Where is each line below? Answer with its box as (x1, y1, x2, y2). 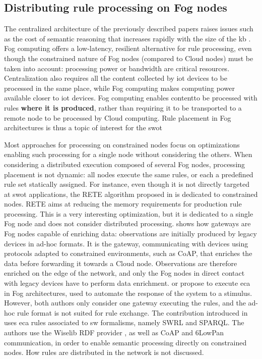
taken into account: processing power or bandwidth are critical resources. (4, 63, 230, 73)
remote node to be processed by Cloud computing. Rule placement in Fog (4, 112, 231, 123)
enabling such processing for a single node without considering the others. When (4, 149, 252, 160)
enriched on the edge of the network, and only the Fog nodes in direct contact (4, 268, 245, 278)
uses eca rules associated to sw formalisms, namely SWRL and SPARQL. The (4, 317, 244, 328)
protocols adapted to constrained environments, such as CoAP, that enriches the (4, 248, 252, 259)
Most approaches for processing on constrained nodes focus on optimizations (4, 139, 240, 149)
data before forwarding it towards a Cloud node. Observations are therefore (4, 258, 237, 268)
